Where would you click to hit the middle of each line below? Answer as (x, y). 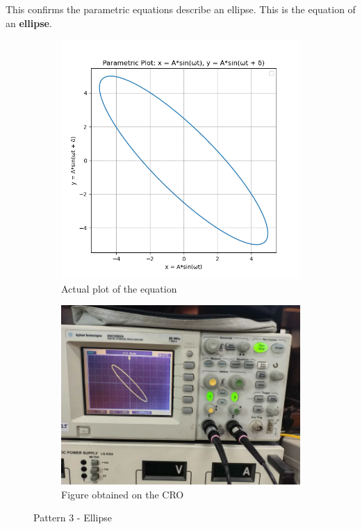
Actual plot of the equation (119, 288)
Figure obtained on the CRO (123, 494)
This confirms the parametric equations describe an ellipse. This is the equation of (181, 9)
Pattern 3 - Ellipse (73, 518)
